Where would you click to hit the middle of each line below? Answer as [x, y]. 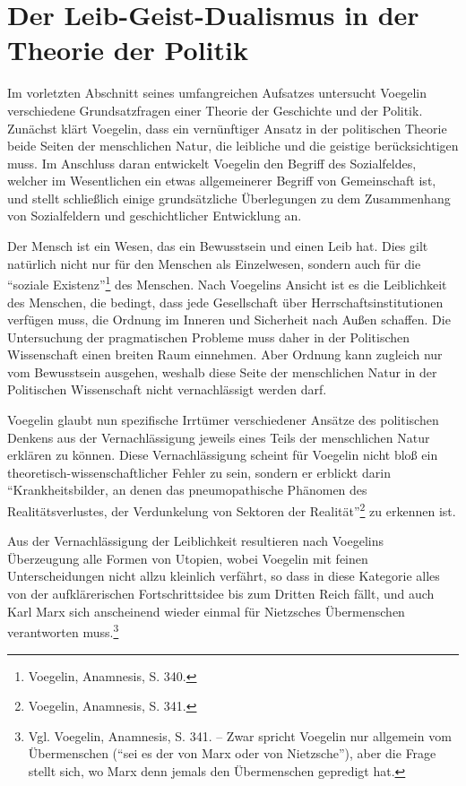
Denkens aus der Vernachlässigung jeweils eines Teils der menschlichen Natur [219, 437]
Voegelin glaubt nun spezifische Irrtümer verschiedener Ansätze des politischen [223, 420]
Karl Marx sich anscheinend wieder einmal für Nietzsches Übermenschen [206, 611]
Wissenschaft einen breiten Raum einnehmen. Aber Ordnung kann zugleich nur [225, 354]
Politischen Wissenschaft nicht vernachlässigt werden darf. [167, 389]
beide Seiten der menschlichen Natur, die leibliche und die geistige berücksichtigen [233, 146]
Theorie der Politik [128, 50]
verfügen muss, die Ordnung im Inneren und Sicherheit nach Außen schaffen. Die [229, 320]
